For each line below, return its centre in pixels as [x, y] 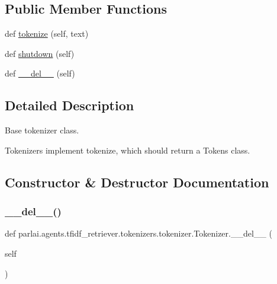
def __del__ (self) [40, 73]
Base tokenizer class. [42, 130]
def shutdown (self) [40, 53]
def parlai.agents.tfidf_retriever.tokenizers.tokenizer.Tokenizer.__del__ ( [138, 233]
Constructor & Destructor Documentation [137, 182]
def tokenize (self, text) [47, 33]
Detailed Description [70, 105]
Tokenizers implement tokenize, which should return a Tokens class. [128, 150]
